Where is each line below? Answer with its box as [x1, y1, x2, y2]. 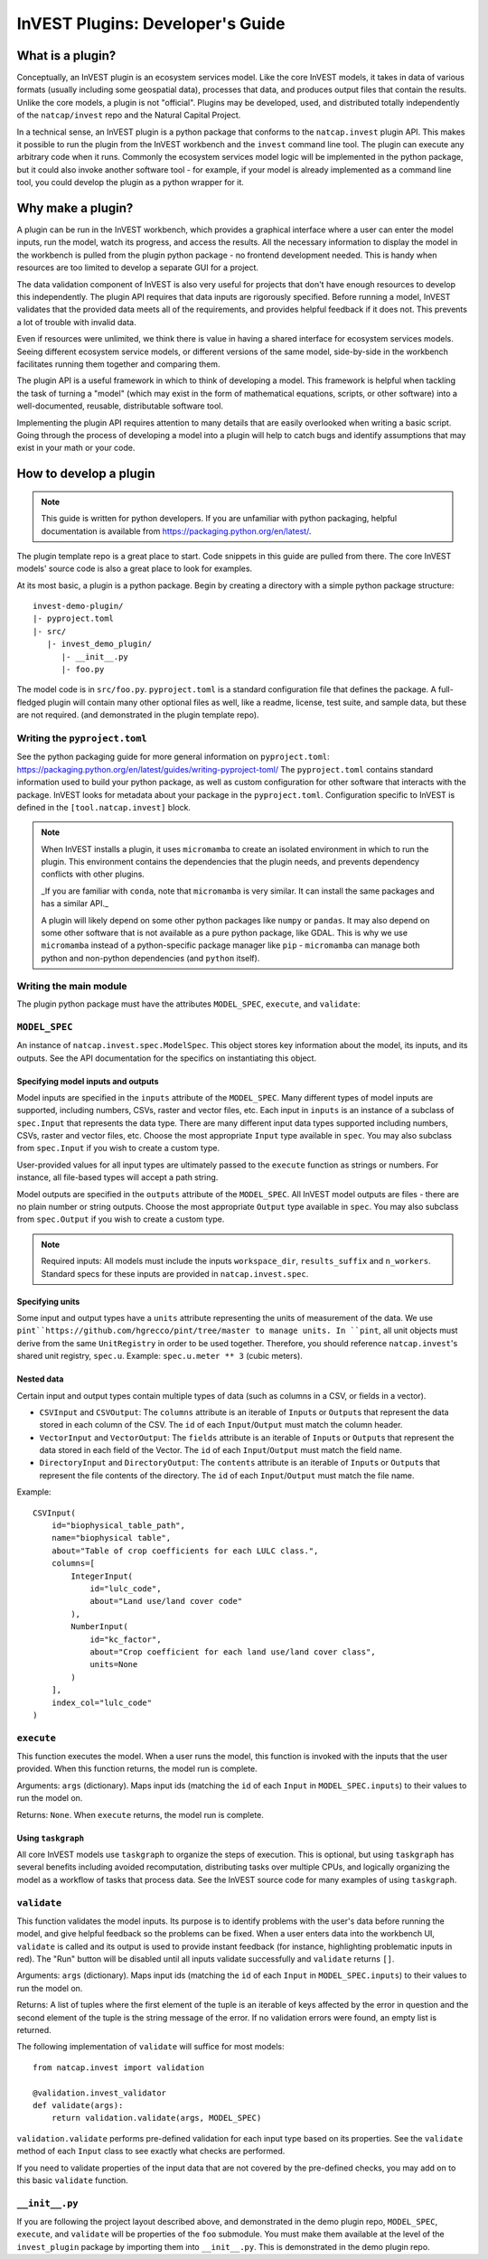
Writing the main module [16, 980, 127, 992]
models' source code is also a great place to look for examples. [16, 563, 253, 574]
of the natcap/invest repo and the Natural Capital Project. [16, 109, 241, 121]
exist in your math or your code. [16, 443, 136, 454]
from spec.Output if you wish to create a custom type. [16, 1214, 225, 1224]
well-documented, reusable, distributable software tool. [16, 400, 224, 411]
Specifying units [16, 1296, 80, 1307]
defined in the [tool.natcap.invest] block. [16, 801, 192, 812]
